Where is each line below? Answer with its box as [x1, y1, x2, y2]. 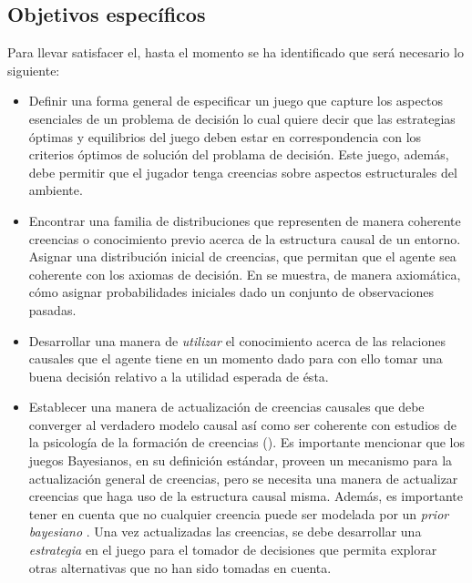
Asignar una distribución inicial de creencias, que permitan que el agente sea [28, 247, 457, 266]
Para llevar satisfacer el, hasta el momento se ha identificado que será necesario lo [7, 43, 464, 62]
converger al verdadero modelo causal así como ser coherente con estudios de [28, 414, 457, 434]
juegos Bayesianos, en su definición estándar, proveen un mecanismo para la [28, 451, 453, 470]
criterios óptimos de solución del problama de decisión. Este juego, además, [28, 145, 449, 164]
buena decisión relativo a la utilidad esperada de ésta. [28, 366, 329, 385]
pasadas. [28, 300, 77, 319]
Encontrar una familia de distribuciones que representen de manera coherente [28, 210, 461, 230]
